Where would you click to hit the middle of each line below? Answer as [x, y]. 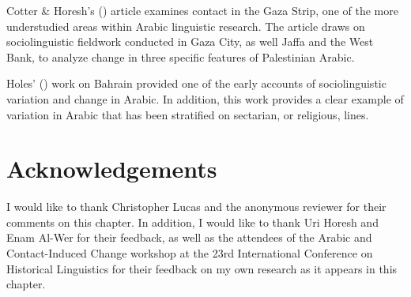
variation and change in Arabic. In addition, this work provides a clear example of [205, 98]
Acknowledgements [112, 169]
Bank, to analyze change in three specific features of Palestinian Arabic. [181, 56]
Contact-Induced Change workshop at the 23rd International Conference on [190, 253]
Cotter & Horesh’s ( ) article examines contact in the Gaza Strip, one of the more [202, 10]
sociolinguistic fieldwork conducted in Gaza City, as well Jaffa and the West [190, 41]
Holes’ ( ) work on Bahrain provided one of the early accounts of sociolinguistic [196, 83]
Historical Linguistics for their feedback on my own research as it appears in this [202, 268]
